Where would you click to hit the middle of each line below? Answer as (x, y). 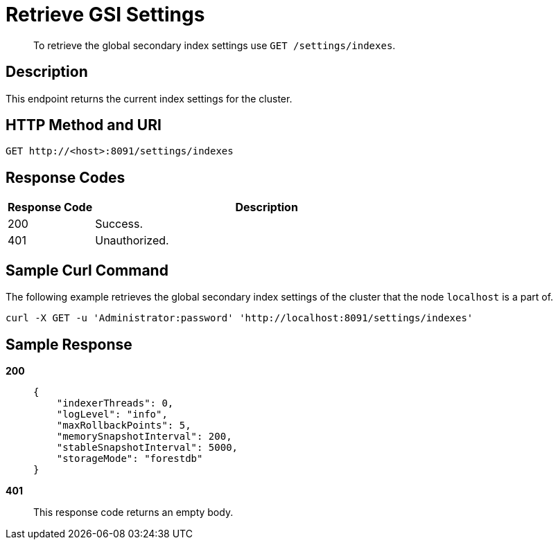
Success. (119, 224)
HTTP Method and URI (84, 125)
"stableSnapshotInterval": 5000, (147, 447)
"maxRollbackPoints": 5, (124, 425)
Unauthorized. (132, 241)
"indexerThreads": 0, (115, 403)
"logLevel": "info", (112, 414)
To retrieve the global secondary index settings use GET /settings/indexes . (215, 45)
